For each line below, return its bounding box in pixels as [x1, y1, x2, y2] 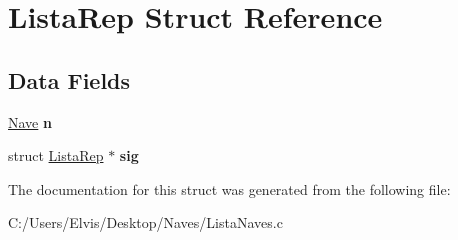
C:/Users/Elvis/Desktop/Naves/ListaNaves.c [8, 212, 283, 233]
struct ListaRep [8, 145, 104, 166]
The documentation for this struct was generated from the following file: [8, 178, 451, 199]
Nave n [8, 111, 52, 132]
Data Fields [8, 64, 131, 95]
